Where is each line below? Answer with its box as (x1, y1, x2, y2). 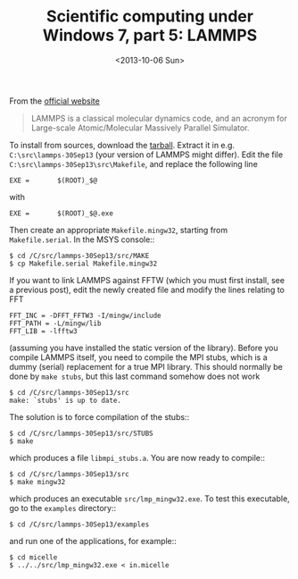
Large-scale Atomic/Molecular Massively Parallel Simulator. (30, 122, 250, 133)
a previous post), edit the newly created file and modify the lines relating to (9, 284, 286, 295)
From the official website (9, 96, 100, 106)
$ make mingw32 (9, 477, 66, 486)
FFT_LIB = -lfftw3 (9, 326, 78, 336)
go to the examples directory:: (9, 502, 117, 513)
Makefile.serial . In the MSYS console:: (9, 234, 155, 245)
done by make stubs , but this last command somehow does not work (9, 371, 261, 382)
